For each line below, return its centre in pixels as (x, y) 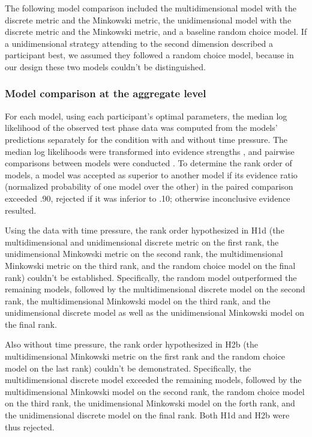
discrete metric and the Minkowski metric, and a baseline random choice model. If (156, 32)
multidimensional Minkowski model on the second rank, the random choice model (155, 391)
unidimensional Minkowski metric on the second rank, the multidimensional (144, 254)
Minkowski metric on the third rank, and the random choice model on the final (150, 265)
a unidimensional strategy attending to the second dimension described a (139, 43)
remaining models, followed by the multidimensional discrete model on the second (155, 289)
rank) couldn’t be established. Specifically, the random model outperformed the (151, 277)
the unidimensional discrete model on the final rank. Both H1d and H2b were (147, 415)
